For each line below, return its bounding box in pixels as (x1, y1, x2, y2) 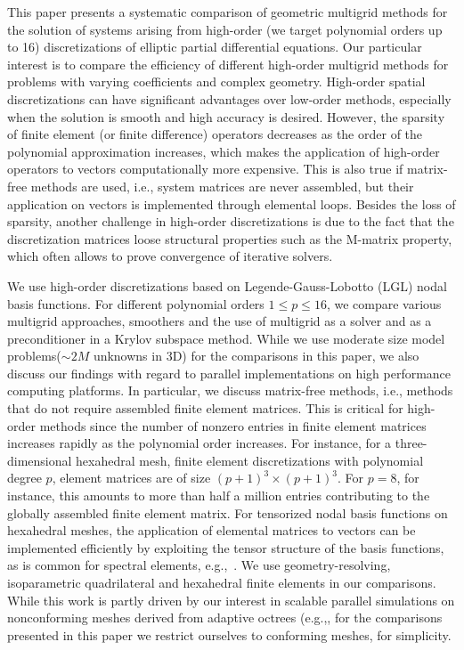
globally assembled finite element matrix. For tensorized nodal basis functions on (7, 503, 448, 522)
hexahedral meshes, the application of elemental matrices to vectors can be (7, 521, 416, 540)
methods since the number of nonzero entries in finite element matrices (39, 416, 427, 435)
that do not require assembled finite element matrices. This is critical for (7, 399, 403, 418)
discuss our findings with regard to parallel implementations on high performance (7, 363, 452, 382)
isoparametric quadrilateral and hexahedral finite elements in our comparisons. (7, 573, 436, 591)
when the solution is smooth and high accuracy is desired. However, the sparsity (7, 107, 445, 126)
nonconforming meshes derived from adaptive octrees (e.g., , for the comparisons (7, 608, 443, 627)
